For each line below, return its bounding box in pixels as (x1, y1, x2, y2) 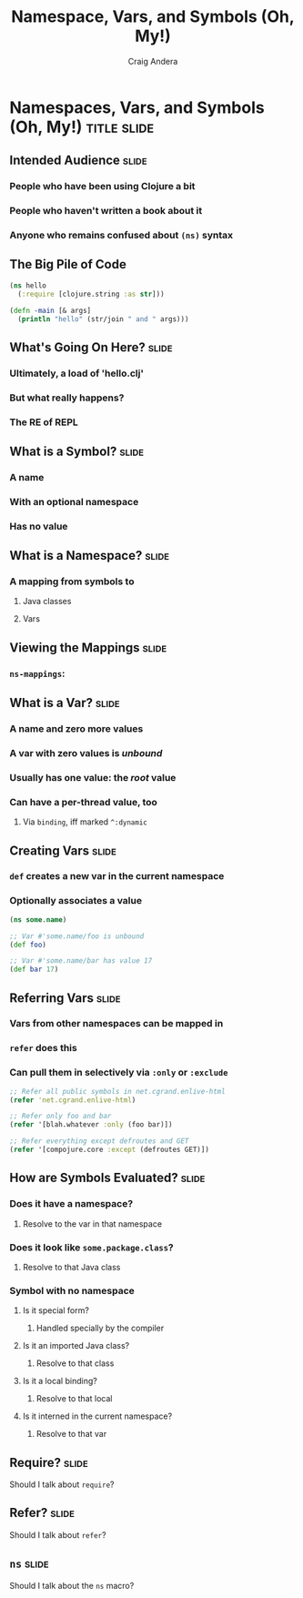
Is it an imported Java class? (22, 1340, 130, 1351)
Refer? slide (9, 1505, 76, 1521)
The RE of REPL (9, 416, 79, 429)
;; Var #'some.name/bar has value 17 (9, 956, 153, 966)
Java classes (22, 596, 72, 607)
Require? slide (9, 1454, 88, 1471)
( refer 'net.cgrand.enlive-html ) (9, 1095, 136, 1105)
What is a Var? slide (9, 695, 120, 711)
